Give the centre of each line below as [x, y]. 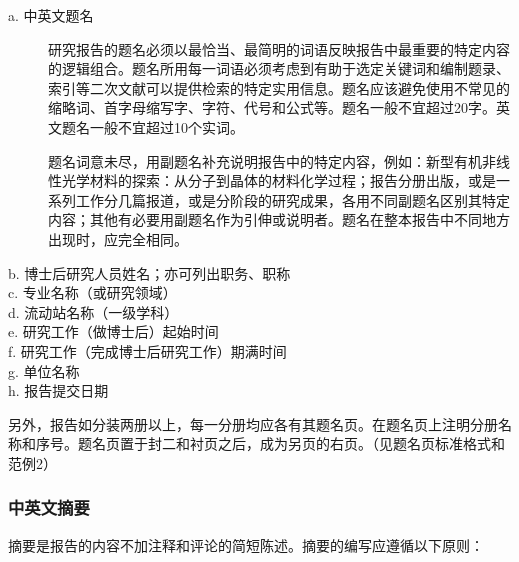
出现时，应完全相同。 [118, 238]
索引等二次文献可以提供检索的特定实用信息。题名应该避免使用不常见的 [279, 87]
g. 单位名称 [44, 370]
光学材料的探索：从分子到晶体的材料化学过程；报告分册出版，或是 [278, 180]
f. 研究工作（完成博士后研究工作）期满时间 [147, 350]
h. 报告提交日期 [58, 390]
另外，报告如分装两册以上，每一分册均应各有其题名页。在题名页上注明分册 [253, 423]
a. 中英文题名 [51, 15]
